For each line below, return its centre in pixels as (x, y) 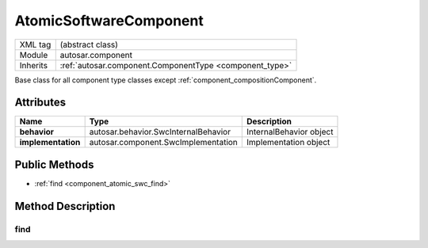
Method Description (65, 206)
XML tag (35, 44)
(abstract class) (89, 44)
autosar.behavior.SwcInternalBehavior (160, 132)
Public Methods (54, 164)
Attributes (40, 103)
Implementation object (289, 143)
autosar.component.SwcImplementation (163, 143)
